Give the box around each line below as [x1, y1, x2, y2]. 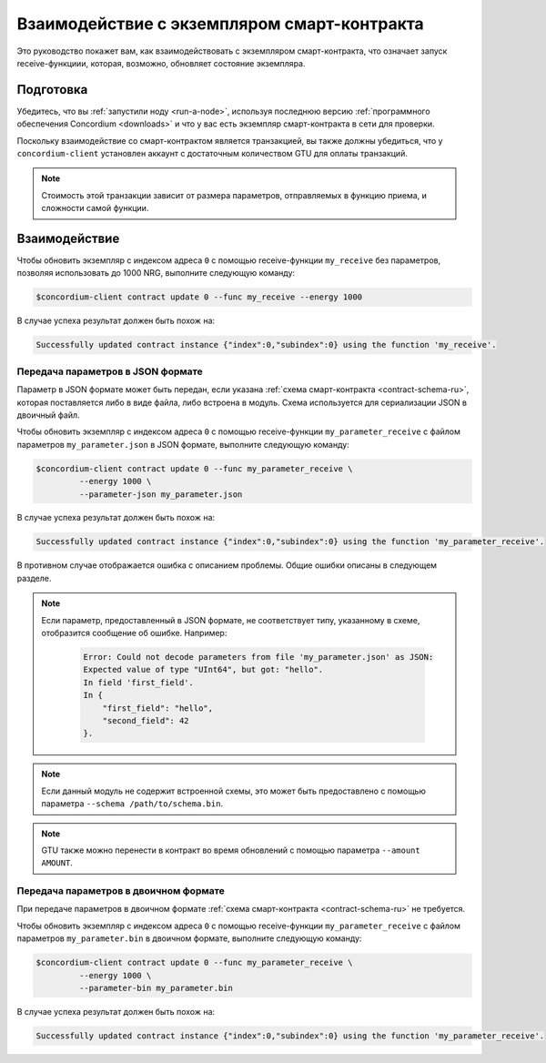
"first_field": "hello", [102, 703, 214, 714]
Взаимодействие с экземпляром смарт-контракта [16, 14, 425, 34]
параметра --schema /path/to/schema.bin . [41, 798, 223, 809]
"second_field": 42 [102, 715, 190, 725]
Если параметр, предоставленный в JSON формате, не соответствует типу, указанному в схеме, [41, 614, 420, 625]
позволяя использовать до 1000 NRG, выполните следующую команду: [16, 268, 296, 278]
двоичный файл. [16, 410, 80, 420]
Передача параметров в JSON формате [16, 365, 204, 378]
